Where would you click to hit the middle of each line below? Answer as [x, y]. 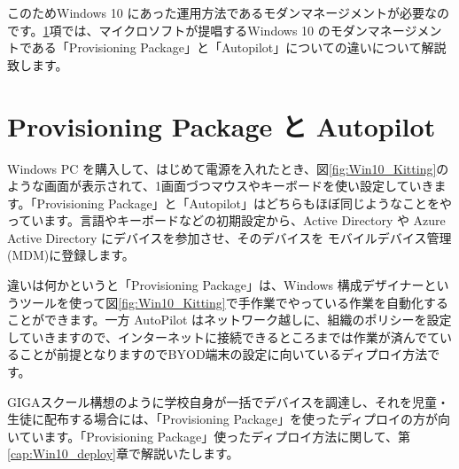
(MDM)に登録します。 [71, 255]
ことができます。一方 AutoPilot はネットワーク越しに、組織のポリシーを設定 [229, 320]
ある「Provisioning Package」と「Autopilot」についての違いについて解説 [239, 47]
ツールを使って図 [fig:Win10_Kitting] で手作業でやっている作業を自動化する [234, 302]
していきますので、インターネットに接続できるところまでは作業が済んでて [224, 336]
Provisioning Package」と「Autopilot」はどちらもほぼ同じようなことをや [244, 203]
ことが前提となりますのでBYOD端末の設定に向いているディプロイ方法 [223, 354]
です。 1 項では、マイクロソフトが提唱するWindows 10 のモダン [187, 30]
